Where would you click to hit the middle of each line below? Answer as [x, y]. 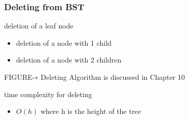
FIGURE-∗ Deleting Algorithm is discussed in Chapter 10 [94, 77]
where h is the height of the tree [91, 111]
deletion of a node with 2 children [69, 60]
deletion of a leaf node [39, 26]
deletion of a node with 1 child [64, 42]
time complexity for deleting [48, 94]
